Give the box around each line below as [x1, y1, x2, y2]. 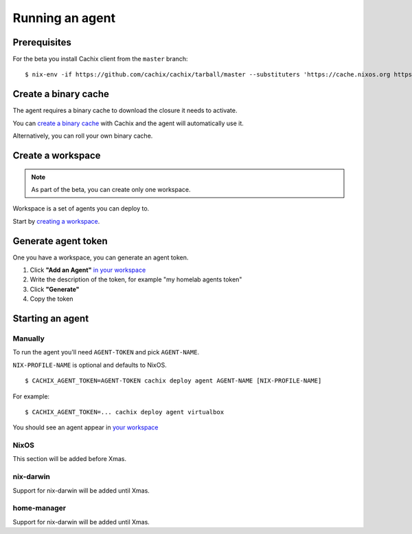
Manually [12, 334, 45, 343]
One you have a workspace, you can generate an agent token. [12, 253, 189, 261]
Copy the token [30, 295, 73, 303]
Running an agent [12, 10, 116, 25]
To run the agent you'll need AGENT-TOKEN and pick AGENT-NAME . [12, 348, 199, 356]
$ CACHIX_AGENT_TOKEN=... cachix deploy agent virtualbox [25, 408, 225, 416]
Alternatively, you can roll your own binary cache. [12, 131, 153, 140]
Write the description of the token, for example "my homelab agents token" [30, 275, 242, 284]
